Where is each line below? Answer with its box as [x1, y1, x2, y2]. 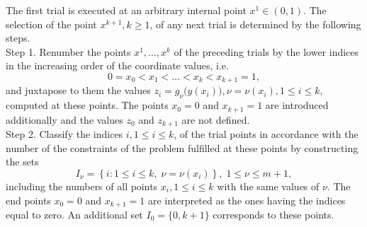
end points [6, 192, 51, 207]
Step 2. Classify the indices [6, 127, 123, 141]
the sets [6, 154, 39, 169]
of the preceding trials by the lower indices [174, 44, 359, 59]
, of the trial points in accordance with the [174, 127, 358, 141]
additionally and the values [6, 112, 123, 127]
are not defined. [181, 112, 250, 127]
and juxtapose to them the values [6, 83, 151, 98]
